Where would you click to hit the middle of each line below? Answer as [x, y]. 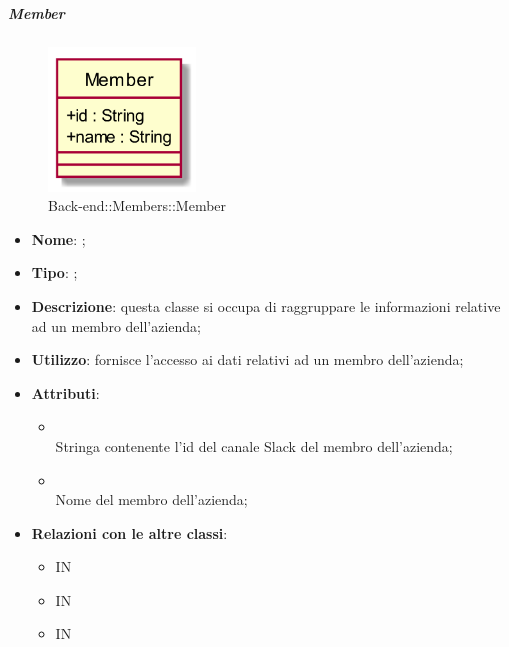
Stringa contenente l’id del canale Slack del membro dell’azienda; [254, 445]
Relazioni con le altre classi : [129, 532]
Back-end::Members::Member [137, 205]
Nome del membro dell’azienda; [151, 499]
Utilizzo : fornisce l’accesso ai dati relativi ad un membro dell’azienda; [247, 359]
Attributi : [65, 392]
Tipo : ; [54, 272]
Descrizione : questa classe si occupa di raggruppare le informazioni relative [266, 305]
